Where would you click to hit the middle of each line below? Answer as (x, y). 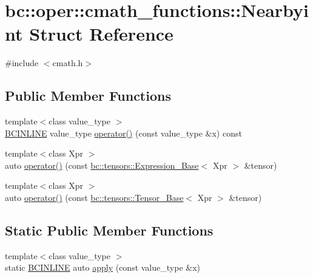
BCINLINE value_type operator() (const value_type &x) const (123, 133)
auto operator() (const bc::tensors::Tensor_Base (94, 198)
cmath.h (68, 63)
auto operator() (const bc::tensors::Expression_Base (102, 165)
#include (22, 63)
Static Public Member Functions (109, 230)
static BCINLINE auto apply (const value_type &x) (103, 267)
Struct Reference (101, 34)
